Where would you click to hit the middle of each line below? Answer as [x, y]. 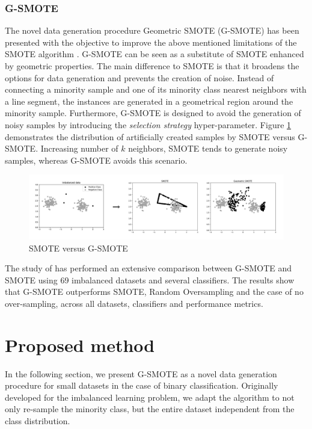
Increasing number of [79, 148]
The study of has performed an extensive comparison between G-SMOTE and [148, 268]
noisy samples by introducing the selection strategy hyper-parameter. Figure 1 [148, 124]
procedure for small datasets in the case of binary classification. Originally [142, 385]
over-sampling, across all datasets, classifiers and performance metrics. [134, 303]
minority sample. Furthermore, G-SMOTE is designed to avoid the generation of [153, 113]
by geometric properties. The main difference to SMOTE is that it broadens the [152, 66]
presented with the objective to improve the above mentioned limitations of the [151, 42]
